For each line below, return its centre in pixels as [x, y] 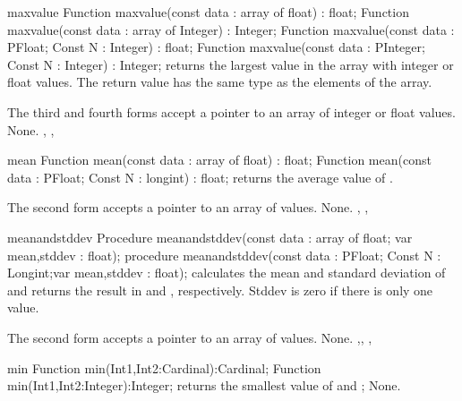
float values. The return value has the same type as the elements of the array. [220, 82]
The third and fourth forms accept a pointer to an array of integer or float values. [231, 111]
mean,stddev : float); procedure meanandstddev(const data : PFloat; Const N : [224, 255]
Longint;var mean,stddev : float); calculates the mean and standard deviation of [227, 273]
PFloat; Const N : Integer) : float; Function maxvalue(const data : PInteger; [216, 47]
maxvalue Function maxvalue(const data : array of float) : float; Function [208, 12]
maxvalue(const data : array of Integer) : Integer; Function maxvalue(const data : [231, 29]
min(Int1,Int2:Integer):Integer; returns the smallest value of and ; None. [204, 385]
